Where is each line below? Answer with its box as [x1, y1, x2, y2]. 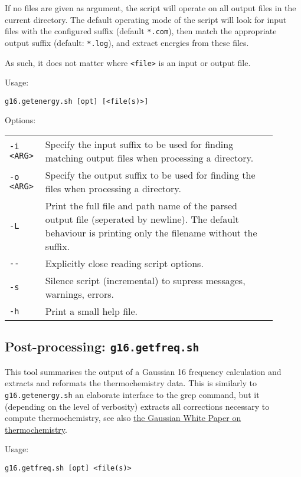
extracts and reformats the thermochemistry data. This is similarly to [5, 377, 257, 389]
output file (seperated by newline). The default [45, 212, 239, 226]
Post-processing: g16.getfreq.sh [5, 337, 199, 356]
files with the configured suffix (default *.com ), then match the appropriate [5, 25, 277, 37]
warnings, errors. [45, 287, 114, 301]
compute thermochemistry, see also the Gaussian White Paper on [5, 412, 241, 424]
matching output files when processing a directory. [45, 151, 254, 165]
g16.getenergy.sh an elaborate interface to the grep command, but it [5, 388, 260, 400]
